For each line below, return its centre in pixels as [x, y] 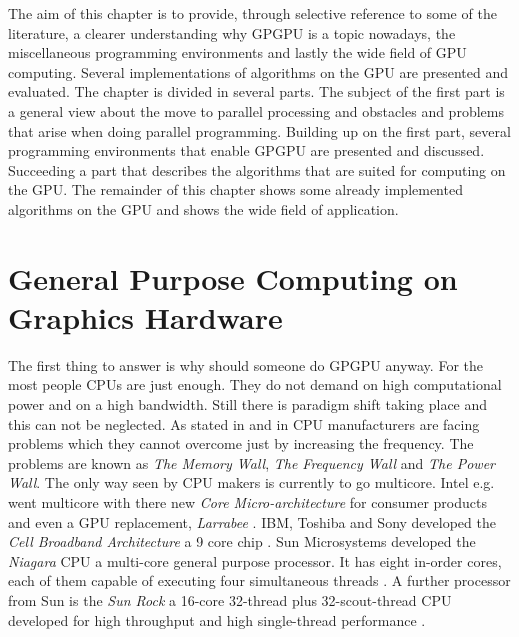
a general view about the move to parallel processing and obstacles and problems [256, 110]
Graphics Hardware [145, 316]
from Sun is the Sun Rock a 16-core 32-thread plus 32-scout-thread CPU [230, 599]
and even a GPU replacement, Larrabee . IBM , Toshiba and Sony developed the [252, 521]
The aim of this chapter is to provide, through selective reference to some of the [252, 13]
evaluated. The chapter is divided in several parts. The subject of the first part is [256, 91]
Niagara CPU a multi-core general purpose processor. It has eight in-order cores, [255, 560]
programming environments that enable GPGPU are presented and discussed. [246, 150]
